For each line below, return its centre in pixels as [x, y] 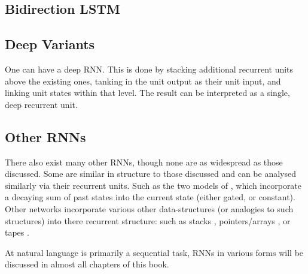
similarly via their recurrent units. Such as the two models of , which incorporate [153, 185]
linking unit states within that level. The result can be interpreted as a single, [147, 93]
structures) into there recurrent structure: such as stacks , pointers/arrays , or [148, 220]
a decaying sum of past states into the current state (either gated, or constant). [150, 197]
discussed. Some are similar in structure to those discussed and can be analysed [151, 174]
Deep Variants [50, 44]
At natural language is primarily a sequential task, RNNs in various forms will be [154, 252]
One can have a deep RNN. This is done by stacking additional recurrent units [149, 69]
